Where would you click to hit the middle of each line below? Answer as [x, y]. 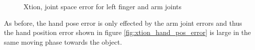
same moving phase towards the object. [63, 42]
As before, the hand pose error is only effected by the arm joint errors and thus [123, 23]
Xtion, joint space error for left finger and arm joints [103, 6]
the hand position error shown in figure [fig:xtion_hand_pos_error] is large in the [127, 32]
